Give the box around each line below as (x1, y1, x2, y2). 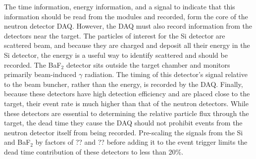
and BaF (4, 137, 31, 147)
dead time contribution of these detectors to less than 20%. (4, 146, 184, 157)
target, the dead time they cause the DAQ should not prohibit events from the (4, 118, 243, 128)
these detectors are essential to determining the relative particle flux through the (4, 108, 249, 118)
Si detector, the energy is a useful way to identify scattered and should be (4, 49, 228, 60)
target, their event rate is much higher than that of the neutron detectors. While (4, 98, 249, 108)
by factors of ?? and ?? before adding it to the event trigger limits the (35, 137, 248, 147)
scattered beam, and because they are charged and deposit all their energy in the (4, 40, 250, 50)
